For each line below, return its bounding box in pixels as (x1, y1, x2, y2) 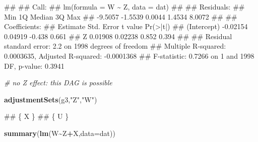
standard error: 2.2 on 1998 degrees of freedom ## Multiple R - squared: (4, 41, 226, 51)
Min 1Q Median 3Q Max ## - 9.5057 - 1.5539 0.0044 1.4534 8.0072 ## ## (4, 11, 237, 22)
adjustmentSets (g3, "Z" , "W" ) (4, 94, 97, 104)
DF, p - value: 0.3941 (4, 60, 64, 71)
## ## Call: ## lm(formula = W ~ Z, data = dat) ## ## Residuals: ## (4, 2, 245, 12)
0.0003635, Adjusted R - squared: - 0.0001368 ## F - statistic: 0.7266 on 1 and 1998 (4, 50, 254, 61)
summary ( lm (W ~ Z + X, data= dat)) (4, 127, 115, 138)
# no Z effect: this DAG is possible (4, 77, 112, 88)
